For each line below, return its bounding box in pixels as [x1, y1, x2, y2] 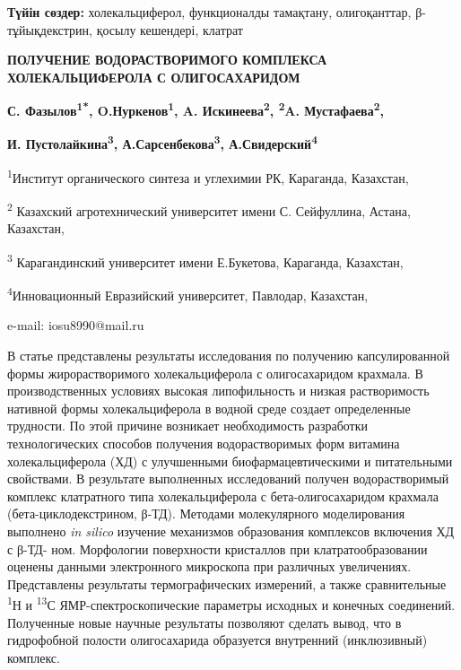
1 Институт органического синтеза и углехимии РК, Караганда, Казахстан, [7, 165, 409, 187]
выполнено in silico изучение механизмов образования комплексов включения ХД [7, 522, 455, 540]
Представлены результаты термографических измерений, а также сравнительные [7, 574, 447, 593]
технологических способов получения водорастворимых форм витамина [7, 434, 400, 453]
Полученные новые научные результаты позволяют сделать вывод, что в [7, 613, 402, 631]
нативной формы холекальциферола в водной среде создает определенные [7, 398, 411, 417]
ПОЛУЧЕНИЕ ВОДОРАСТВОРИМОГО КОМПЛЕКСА [7, 50, 327, 69]
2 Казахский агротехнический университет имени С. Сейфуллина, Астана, [7, 199, 411, 220]
